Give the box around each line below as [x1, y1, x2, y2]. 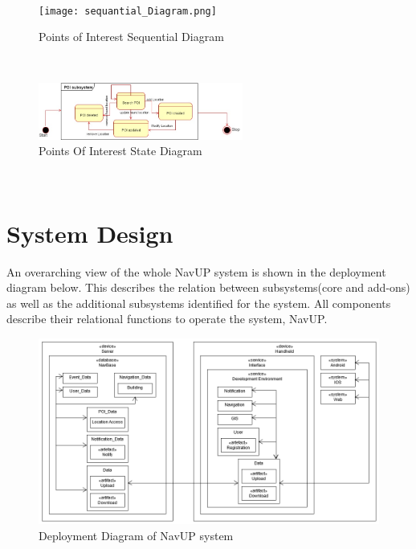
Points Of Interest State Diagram [39, 142, 202, 159]
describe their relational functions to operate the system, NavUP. [6, 310, 328, 327]
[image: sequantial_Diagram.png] [39, 5, 217, 17]
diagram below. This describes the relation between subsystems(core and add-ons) [6, 279, 410, 296]
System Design [6, 216, 173, 249]
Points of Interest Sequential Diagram [39, 28, 224, 45]
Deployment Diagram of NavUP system [39, 526, 234, 543]
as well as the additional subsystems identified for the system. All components [6, 294, 391, 311]
